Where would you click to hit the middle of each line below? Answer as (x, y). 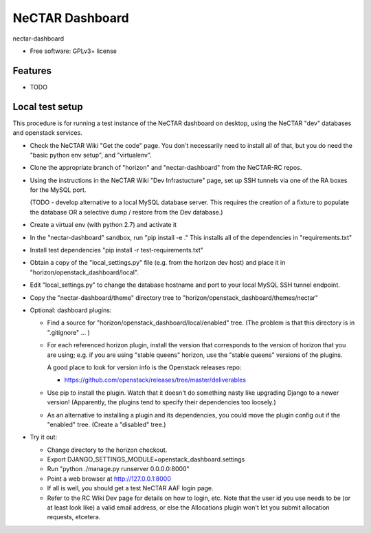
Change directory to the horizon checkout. (107, 450)
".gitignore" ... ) (69, 332)
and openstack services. (47, 133)
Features (32, 70)
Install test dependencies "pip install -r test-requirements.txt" (117, 250)
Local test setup (48, 107)
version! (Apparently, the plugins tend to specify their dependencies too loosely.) (161, 402)
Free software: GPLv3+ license (73, 51)
